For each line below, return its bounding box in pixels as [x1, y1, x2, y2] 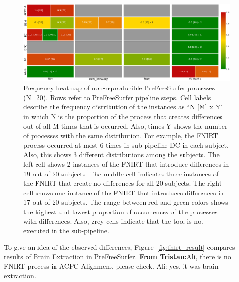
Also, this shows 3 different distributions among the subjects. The [23, 149, 220, 159]
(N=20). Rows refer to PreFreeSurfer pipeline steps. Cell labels [23, 92, 211, 102]
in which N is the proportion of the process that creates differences [23, 111, 222, 121]
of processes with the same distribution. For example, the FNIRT [23, 130, 218, 141]
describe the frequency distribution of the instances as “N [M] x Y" [23, 102, 223, 112]
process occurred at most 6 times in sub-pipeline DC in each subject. [23, 140, 229, 150]
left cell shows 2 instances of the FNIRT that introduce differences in [23, 159, 229, 169]
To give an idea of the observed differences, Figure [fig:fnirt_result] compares [4, 242, 235, 252]
